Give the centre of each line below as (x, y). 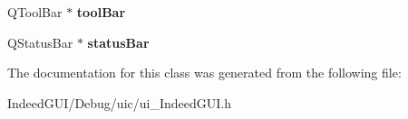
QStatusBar (40, 42)
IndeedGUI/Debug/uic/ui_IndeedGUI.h (119, 102)
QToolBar (35, 12)
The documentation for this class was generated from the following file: (204, 73)
